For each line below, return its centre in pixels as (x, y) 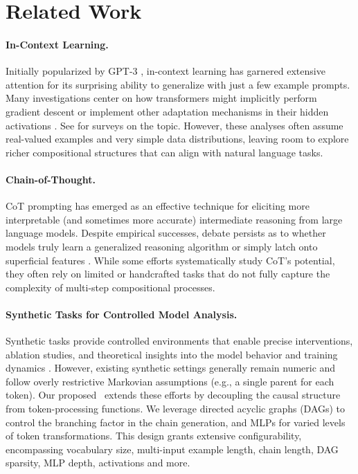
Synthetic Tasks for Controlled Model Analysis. (122, 314)
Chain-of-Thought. (51, 179)
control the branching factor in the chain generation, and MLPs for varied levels (176, 422)
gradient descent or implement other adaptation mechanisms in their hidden (167, 111)
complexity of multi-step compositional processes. (110, 287)
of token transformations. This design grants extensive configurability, (154, 436)
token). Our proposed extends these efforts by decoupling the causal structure (173, 395)
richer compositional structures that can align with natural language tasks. (164, 152)
